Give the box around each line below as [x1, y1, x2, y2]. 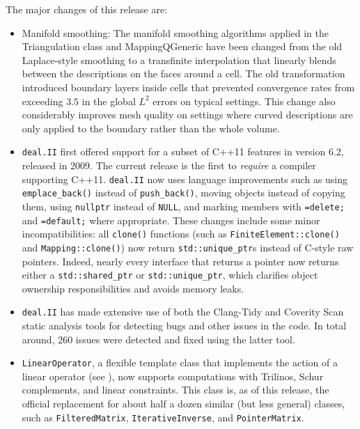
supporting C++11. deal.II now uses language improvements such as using [22, 171, 348, 186]
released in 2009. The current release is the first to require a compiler [22, 158, 316, 172]
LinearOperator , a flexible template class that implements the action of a [22, 355, 338, 370]
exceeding [22, 93, 63, 108]
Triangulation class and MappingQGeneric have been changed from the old [22, 39, 343, 54]
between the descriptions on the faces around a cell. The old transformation [22, 66, 345, 81]
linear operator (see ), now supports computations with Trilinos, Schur [22, 368, 324, 383]
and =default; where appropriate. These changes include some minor [22, 212, 320, 227]
